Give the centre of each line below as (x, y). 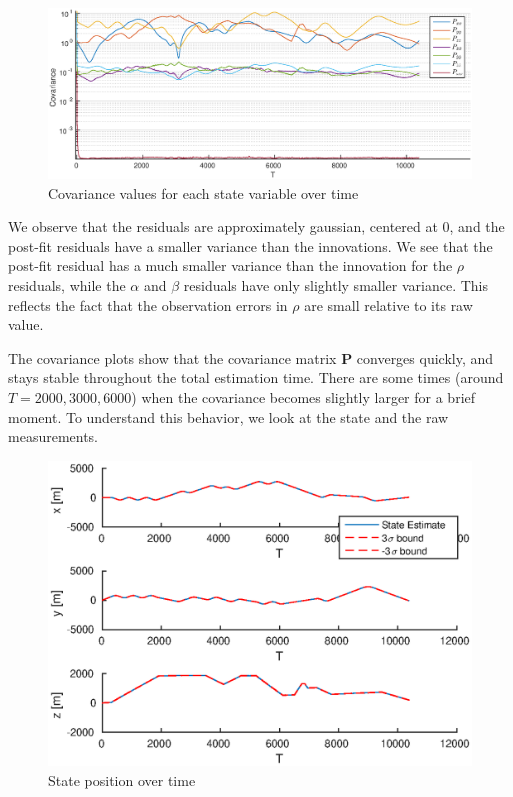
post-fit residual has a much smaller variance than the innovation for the (230, 265)
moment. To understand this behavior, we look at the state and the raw (228, 416)
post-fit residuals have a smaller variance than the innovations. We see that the (250, 245)
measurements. (53, 436)
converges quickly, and (425, 357)
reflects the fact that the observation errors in (148, 304)
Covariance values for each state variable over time (203, 192)
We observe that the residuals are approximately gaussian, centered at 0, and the (256, 226)
